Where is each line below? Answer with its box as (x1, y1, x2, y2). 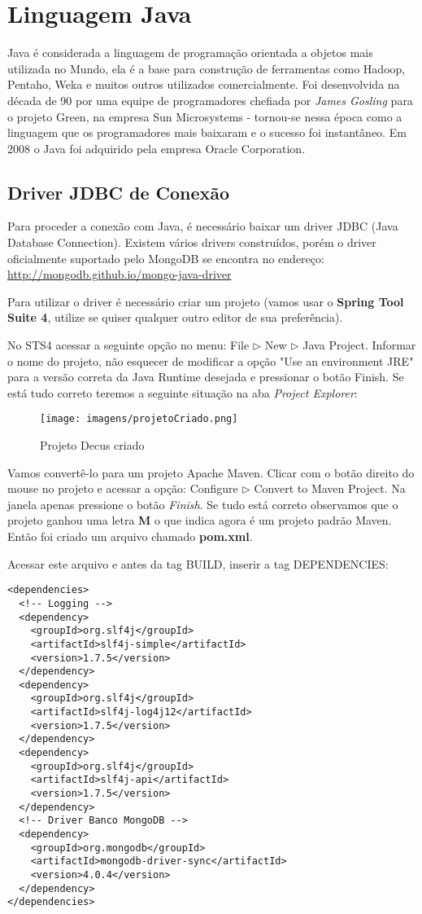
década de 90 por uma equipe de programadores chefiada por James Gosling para (7, 91, 413, 108)
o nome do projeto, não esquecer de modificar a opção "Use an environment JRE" (7, 352, 414, 369)
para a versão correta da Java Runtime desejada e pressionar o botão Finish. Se (7, 368, 404, 385)
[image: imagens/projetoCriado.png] (40, 413, 238, 425)
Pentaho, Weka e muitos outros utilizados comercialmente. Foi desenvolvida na (7, 76, 400, 93)
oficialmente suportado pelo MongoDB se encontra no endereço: (7, 249, 324, 266)
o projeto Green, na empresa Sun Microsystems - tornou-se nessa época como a (7, 108, 402, 125)
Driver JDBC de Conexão (7, 179, 230, 204)
